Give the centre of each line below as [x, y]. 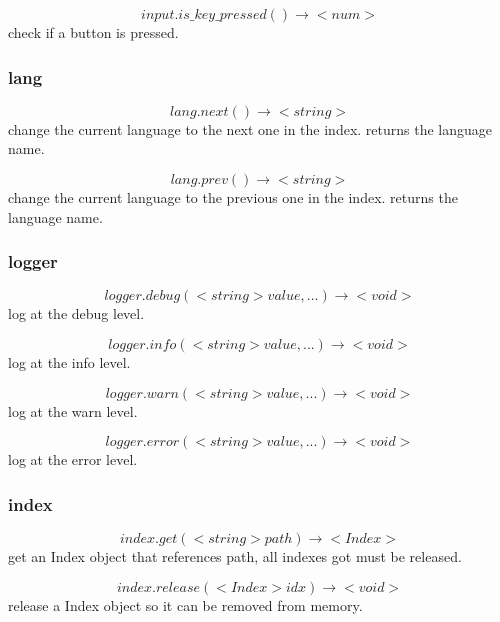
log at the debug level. [76, 313]
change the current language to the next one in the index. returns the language [250, 128]
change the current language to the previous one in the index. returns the [233, 197]
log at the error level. [73, 459]
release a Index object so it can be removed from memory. [185, 604]
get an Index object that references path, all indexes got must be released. [235, 556]
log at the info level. [69, 362]
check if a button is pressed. [93, 32]
